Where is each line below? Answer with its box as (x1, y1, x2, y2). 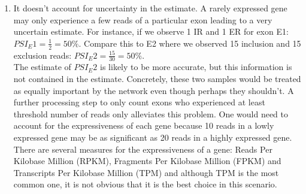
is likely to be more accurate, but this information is (100, 60, 292, 73)
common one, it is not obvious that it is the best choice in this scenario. (13, 178, 277, 190)
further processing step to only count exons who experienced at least (13, 96, 265, 108)
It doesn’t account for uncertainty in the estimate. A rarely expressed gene (13, 2, 287, 14)
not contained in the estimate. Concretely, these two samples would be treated (13, 72, 301, 85)
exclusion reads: (13, 48, 72, 61)
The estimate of (13, 60, 71, 73)
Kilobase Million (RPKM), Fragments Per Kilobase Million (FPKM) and (13, 154, 281, 167)
